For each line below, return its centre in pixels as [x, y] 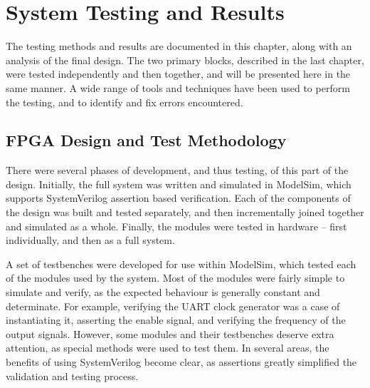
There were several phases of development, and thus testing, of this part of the [177, 170]
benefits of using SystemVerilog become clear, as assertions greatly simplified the [181, 362]
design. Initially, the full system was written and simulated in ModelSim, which [179, 184]
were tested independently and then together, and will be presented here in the [178, 74]
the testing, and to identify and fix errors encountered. [125, 102]
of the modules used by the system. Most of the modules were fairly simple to [175, 278]
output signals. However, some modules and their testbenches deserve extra [170, 333]
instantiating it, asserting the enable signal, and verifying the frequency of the [176, 320]
